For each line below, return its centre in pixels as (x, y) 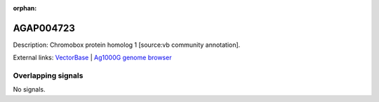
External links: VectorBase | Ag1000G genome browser (92, 58)
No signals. (29, 89)
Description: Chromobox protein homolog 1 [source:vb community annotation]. (127, 45)
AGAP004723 (44, 28)
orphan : (25, 8)
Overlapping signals (48, 75)
